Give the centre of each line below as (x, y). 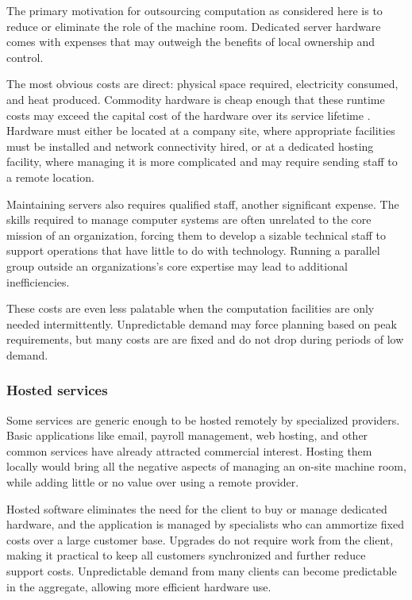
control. (25, 57)
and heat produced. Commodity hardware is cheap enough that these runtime (196, 99)
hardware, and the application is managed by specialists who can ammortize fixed (205, 524)
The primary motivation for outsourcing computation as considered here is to (194, 10)
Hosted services (57, 390)
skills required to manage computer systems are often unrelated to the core (189, 219)
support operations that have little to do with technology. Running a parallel (193, 250)
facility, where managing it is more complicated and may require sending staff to (202, 162)
